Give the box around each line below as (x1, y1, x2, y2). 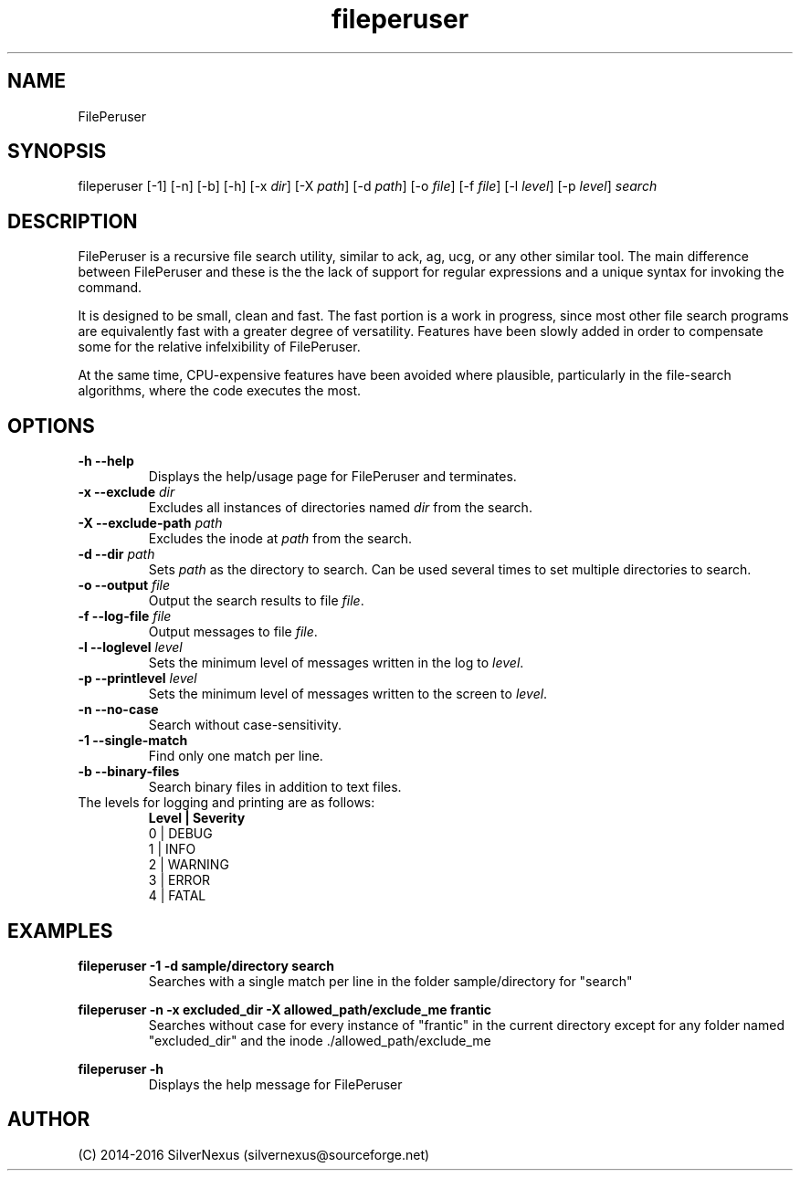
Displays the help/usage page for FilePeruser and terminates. (148, 468, 517, 485)
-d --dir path (78, 546, 155, 563)
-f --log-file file (78, 608, 172, 625)
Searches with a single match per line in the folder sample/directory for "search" (148, 973, 633, 989)
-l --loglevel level (78, 639, 183, 656)
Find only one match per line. (148, 748, 323, 764)
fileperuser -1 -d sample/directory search (78, 957, 335, 973)
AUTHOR (7, 1108, 90, 1131)
